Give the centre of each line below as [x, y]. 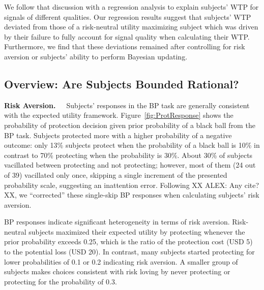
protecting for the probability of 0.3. [61, 281]
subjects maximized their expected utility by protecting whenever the [137, 231]
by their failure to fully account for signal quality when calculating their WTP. [127, 36]
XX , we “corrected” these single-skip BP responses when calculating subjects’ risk [132, 195]
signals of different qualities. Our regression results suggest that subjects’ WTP [128, 17]
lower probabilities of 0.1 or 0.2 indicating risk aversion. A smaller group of [121, 261]
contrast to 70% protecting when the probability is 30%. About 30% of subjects [128, 155]
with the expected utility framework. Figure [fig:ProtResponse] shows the [119, 115]
